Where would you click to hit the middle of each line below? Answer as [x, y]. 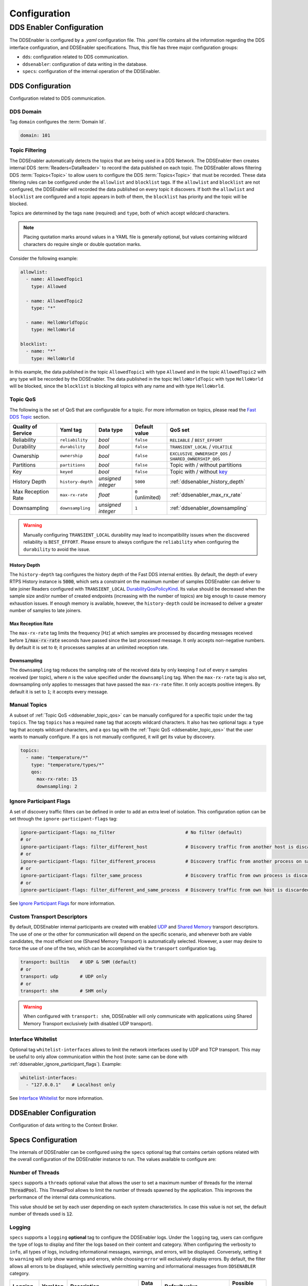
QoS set [180, 430]
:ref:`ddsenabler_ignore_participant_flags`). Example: [65, 1064]
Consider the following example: [44, 258]
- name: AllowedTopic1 [54, 279]
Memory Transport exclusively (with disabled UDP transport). [88, 1023]
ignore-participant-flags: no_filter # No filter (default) [131, 832]
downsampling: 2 [57, 786]
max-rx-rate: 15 [57, 779]
